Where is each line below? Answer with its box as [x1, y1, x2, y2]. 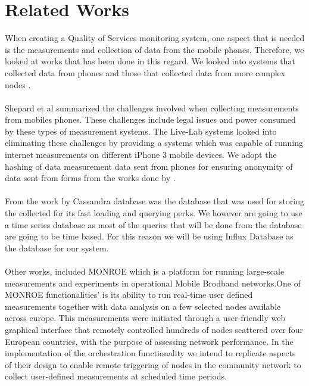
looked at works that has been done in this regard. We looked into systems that [5, 55, 295, 67]
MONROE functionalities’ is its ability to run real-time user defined [5, 288, 253, 301]
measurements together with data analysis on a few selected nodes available [5, 300, 281, 312]
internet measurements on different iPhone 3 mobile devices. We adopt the [5, 148, 277, 161]
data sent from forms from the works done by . [5, 172, 176, 184]
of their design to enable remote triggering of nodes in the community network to [5, 358, 301, 371]
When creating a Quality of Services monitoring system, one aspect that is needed [5, 32, 305, 44]
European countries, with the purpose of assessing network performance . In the [5, 335, 294, 347]
